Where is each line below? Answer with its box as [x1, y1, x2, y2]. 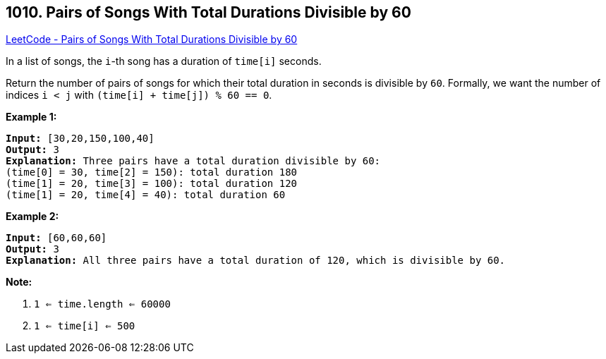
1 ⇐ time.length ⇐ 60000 [34, 298, 171, 310]
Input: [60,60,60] [6, 232, 107, 244]
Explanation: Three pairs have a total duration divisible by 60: [6, 155, 381, 167]
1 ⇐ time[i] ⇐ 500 [34, 320, 135, 332]
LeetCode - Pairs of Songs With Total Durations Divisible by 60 [6, 33, 298, 46]
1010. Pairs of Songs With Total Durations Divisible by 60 [6, 4, 411, 21]
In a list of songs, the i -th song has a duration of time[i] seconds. [6, 55, 322, 68]
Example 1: [6, 111, 57, 123]
